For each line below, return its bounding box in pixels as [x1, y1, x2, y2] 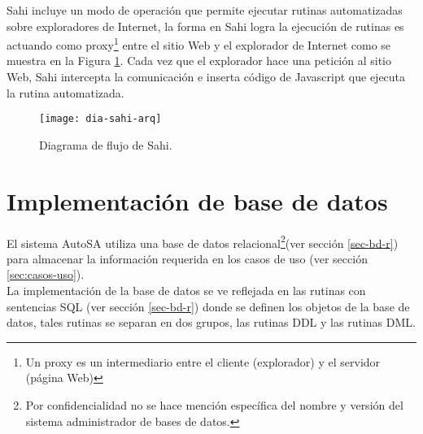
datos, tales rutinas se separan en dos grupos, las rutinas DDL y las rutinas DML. [7, 314, 416, 331]
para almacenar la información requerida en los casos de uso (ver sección [7, 250, 368, 267]
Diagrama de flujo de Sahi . [39, 136, 172, 153]
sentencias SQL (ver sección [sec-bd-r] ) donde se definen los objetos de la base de [7, 297, 410, 315]
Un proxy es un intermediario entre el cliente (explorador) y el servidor [25, 353, 381, 370]
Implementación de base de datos [7, 184, 388, 217]
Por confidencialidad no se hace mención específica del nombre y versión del [25, 397, 403, 413]
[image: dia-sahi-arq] [39, 113, 162, 125]
